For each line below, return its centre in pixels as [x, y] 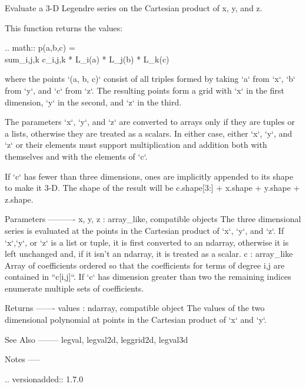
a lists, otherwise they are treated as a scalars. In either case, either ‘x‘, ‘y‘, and [149, 133]
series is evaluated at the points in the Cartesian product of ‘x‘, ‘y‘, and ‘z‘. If [144, 230]
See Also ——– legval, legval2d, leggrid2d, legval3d [97, 339]
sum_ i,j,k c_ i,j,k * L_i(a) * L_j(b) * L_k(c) [87, 59]
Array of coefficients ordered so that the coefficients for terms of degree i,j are [145, 265]
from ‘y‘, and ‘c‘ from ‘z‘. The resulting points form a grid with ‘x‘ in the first [144, 90]
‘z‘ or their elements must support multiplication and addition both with [136, 145]
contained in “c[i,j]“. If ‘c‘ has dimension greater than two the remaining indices [148, 277]
